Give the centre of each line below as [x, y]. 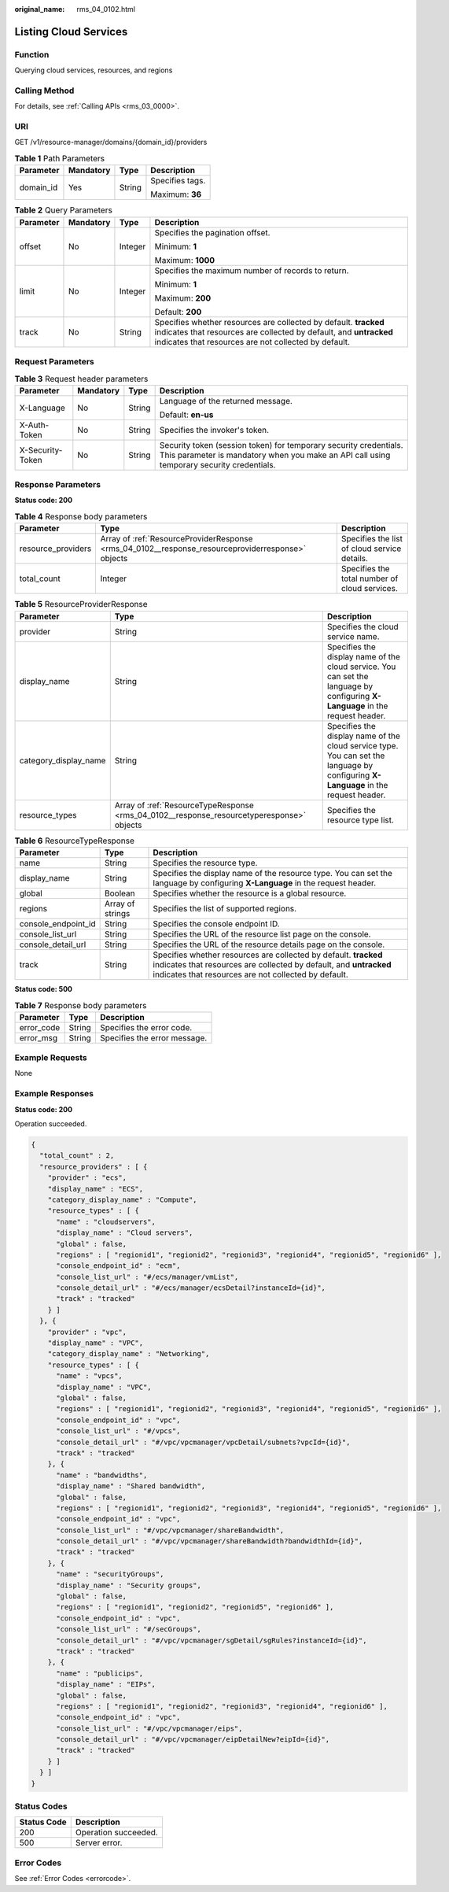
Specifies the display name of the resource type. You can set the [273, 873]
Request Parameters [54, 361]
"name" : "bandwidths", [102, 1475]
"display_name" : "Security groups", [129, 1585]
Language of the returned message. [226, 401]
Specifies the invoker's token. [214, 430]
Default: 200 [178, 312]
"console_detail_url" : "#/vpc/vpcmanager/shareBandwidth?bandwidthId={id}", [210, 1541]
